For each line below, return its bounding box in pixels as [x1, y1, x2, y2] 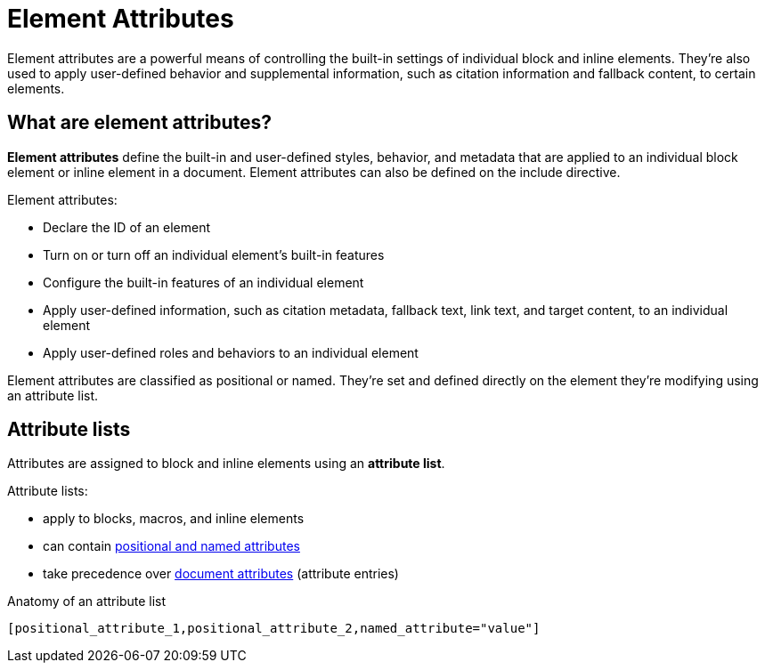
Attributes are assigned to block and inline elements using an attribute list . [7, 456, 445, 472]
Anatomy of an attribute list [7, 593, 167, 609]
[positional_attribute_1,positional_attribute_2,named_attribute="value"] [7, 621, 541, 636]
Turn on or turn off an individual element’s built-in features [43, 246, 385, 262]
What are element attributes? [7, 111, 273, 134]
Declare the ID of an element [43, 219, 210, 235]
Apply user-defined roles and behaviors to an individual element [43, 344, 419, 360]
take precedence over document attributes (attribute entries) [43, 566, 399, 582]
